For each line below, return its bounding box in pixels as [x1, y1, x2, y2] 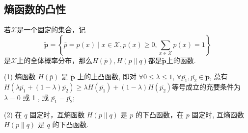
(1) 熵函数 [4, 71, 36, 82]
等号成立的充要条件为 [172, 82, 241, 92]
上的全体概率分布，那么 [17, 55, 93, 65]
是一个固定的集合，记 [17, 24, 86, 35]
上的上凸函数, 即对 [77, 71, 137, 82]
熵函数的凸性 [4, 1, 66, 17]
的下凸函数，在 [135, 109, 184, 119]
